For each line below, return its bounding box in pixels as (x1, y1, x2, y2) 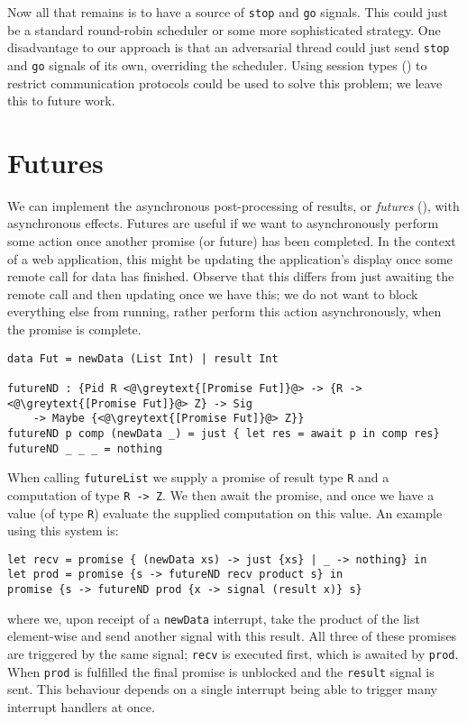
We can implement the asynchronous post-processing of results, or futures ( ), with (7, 196, 460, 215)
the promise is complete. (7, 320, 142, 339)
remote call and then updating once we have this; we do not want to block (7, 284, 418, 303)
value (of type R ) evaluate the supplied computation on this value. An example (7, 503, 443, 522)
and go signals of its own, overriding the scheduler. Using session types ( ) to (7, 55, 427, 74)
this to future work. (7, 91, 115, 110)
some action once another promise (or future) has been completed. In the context (7, 232, 456, 251)
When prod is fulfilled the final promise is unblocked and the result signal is (7, 662, 435, 681)
